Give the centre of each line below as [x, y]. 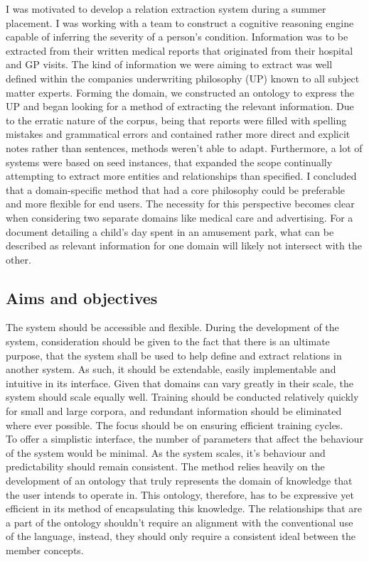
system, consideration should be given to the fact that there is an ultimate [168, 341]
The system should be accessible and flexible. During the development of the [172, 327]
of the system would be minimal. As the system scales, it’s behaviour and [166, 452]
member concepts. [45, 550]
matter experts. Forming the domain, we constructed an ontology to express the [180, 92]
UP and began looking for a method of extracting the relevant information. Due [180, 106]
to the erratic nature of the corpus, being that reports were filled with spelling [176, 120]
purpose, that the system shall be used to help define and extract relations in [174, 355]
